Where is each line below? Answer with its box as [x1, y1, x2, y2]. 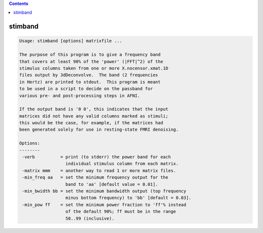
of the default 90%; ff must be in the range [65, 209, 176, 214]
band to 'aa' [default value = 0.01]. [65, 181, 158, 187]
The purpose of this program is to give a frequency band [19, 52, 161, 58]
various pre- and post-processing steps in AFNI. [19, 93, 140, 98]
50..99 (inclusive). [65, 215, 114, 221]
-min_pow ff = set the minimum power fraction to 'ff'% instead [22, 202, 187, 207]
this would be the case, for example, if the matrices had [19, 120, 163, 126]
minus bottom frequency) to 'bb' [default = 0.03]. [65, 195, 192, 201]
